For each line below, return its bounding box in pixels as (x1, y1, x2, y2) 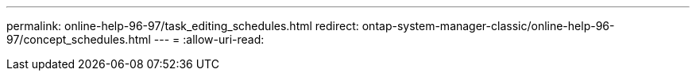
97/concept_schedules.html (6, 33, 151, 46)
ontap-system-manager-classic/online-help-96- (362, 19, 615, 33)
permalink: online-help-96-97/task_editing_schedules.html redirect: (6, 19, 359, 33)
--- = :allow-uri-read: (153, 33, 265, 46)
